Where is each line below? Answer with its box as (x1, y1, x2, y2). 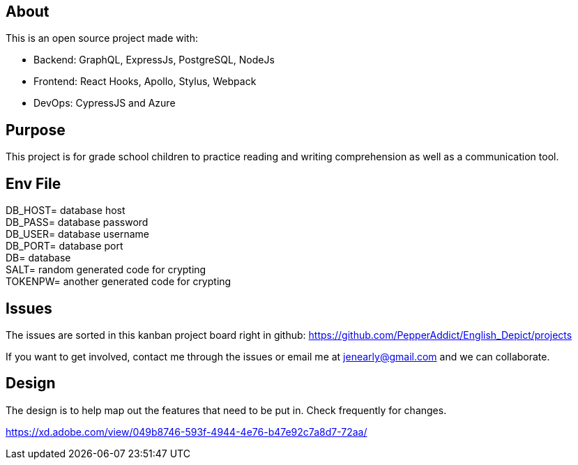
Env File (6, 174, 61, 192)
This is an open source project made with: (6, 32, 198, 45)
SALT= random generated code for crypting (6, 264, 206, 276)
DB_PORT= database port (6, 240, 123, 252)
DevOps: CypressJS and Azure (33, 97, 176, 109)
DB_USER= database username (6, 228, 150, 241)
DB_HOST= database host (6, 204, 126, 217)
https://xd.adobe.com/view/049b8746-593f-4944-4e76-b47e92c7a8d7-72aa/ (6, 425, 367, 438)
